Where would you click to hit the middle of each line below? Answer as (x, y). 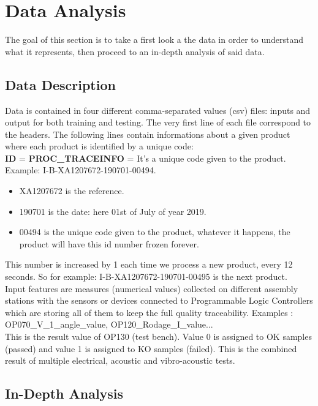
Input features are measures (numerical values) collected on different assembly (152, 288)
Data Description (60, 84)
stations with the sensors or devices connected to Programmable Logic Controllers (159, 300)
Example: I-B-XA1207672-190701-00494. (81, 170)
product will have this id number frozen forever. (109, 243)
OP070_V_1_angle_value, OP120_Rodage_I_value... (109, 324)
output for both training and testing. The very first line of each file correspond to (158, 122)
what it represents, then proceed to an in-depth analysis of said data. (135, 51)
